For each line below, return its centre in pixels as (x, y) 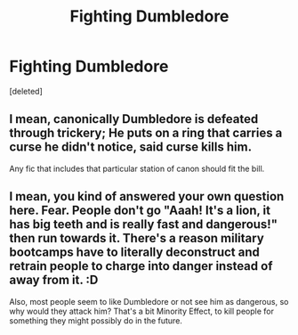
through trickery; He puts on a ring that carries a (146, 133)
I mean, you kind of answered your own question (147, 196)
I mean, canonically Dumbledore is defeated (134, 119)
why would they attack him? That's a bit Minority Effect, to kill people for (141, 311)
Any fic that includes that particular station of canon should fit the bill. (137, 168)
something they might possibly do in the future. (96, 320)
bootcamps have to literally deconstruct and (135, 253)
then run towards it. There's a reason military (137, 238)
